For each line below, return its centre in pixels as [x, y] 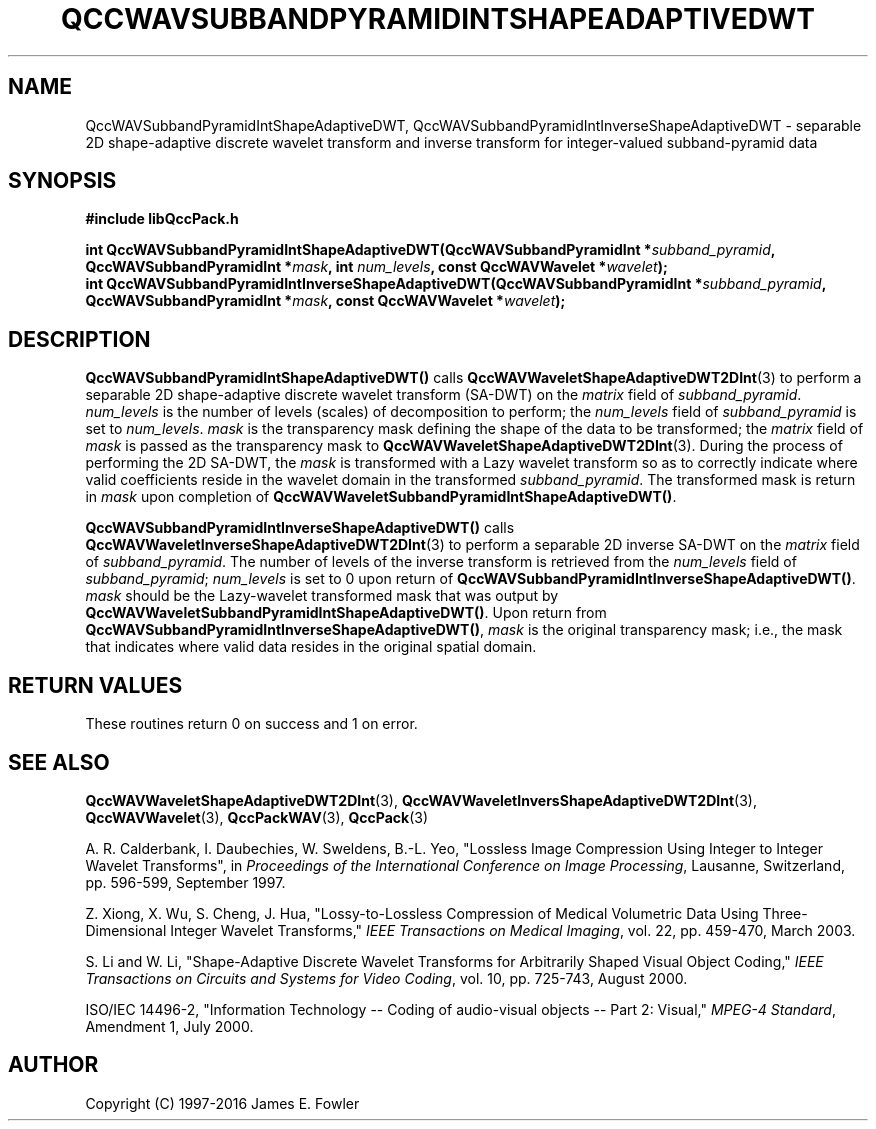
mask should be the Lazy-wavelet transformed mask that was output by [322, 596]
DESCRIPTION [79, 339]
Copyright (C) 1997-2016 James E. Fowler [222, 1103]
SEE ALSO [59, 762]
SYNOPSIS [62, 181]
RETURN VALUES [95, 685]
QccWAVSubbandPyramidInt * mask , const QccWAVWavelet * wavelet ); [325, 301]
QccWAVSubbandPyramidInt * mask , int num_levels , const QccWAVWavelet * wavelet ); [376, 267]
